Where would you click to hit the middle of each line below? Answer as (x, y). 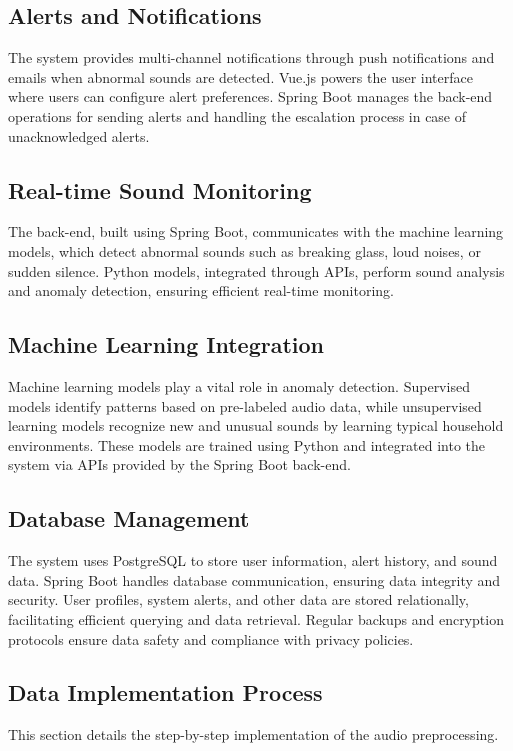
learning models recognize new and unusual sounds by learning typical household (256, 425)
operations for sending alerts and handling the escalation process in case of (237, 115)
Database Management (129, 518)
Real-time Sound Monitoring (160, 189)
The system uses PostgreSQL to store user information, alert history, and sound (253, 560)
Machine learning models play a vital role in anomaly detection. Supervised (239, 385)
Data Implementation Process (165, 692)
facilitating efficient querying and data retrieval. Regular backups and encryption (256, 618)
